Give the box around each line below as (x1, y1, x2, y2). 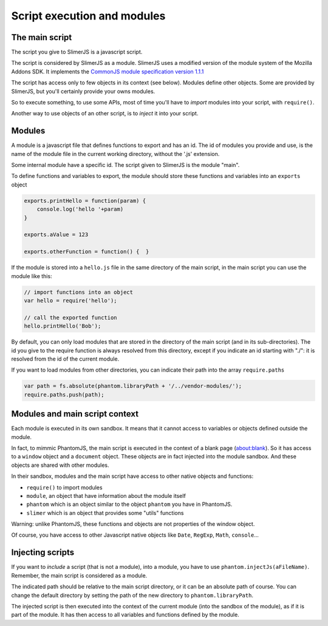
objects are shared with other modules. (11, 461, 109, 469)
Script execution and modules (11, 9, 166, 22)
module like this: (11, 272, 52, 279)
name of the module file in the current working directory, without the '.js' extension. (11, 150, 220, 157)
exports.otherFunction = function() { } (24, 248, 149, 255)
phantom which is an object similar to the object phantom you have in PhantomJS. (26, 501, 233, 508)
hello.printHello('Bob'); (24, 322, 101, 330)
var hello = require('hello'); (24, 297, 118, 304)
